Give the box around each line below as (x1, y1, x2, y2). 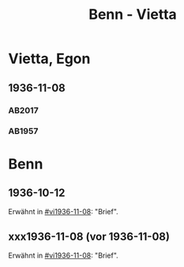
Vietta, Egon (8, 50, 91, 68)
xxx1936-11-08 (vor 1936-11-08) (8, 230, 170, 243)
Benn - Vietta (88, 6, 178, 24)
